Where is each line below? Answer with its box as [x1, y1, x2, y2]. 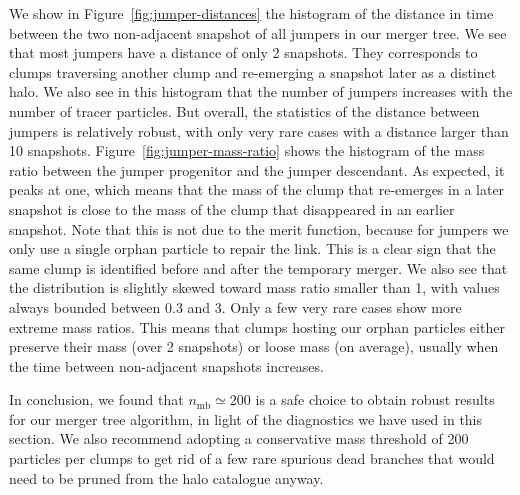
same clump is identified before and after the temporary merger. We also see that [9, 257, 508, 278]
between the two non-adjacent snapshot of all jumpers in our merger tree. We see [9, 22, 507, 43]
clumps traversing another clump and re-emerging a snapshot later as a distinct [9, 61, 497, 82]
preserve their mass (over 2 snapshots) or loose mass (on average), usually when [9, 336, 499, 357]
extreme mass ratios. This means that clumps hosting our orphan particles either [9, 316, 505, 337]
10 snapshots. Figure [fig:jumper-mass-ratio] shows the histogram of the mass [9, 140, 485, 161]
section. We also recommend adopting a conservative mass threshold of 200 [9, 428, 469, 449]
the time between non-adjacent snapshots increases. [9, 355, 324, 376]
